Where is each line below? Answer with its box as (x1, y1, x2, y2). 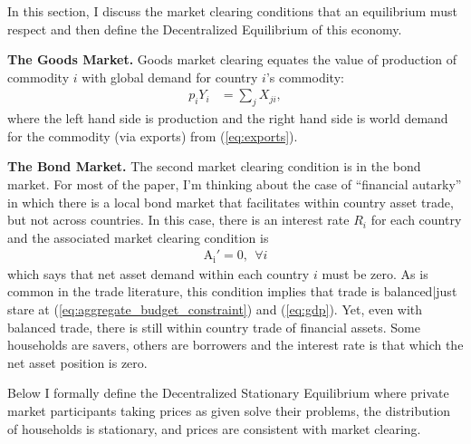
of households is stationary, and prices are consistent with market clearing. (7, 419, 421, 438)
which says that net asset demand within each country (7, 264, 310, 283)
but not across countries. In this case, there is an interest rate (7, 210, 350, 229)
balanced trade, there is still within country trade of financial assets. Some (7, 317, 420, 336)
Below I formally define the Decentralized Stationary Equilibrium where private (7, 383, 449, 402)
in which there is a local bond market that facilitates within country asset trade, (7, 192, 454, 211)
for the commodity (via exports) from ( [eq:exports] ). (7, 126, 298, 145)
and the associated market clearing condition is (7, 227, 269, 246)
